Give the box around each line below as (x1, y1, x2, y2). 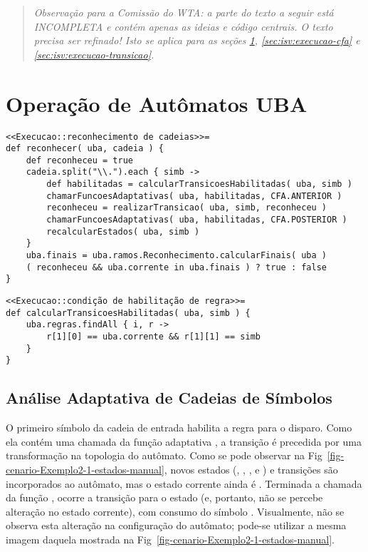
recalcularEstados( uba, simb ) (46, 226, 200, 237)
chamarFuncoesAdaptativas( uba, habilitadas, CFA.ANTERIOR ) (46, 190, 342, 201)
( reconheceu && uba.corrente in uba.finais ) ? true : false (26, 262, 327, 272)
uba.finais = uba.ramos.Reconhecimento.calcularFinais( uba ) (26, 250, 327, 261)
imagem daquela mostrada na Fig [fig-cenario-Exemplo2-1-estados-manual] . (6, 531, 335, 546)
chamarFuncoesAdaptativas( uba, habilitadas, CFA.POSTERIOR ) (46, 215, 347, 225)
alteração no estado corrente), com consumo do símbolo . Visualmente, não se (6, 504, 345, 518)
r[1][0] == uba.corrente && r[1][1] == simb (46, 332, 261, 342)
